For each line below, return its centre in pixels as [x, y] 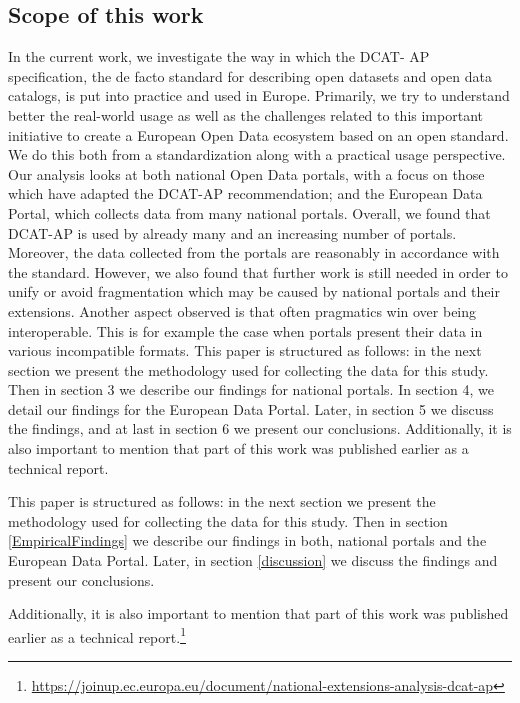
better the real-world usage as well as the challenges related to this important [245, 114]
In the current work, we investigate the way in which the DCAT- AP [219, 56]
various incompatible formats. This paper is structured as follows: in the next [245, 350]
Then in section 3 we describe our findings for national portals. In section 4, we [251, 389]
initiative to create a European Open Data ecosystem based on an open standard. [258, 134]
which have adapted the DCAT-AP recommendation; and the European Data [245, 193]
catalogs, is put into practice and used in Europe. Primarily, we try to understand [259, 95]
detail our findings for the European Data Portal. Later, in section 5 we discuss [251, 408]
